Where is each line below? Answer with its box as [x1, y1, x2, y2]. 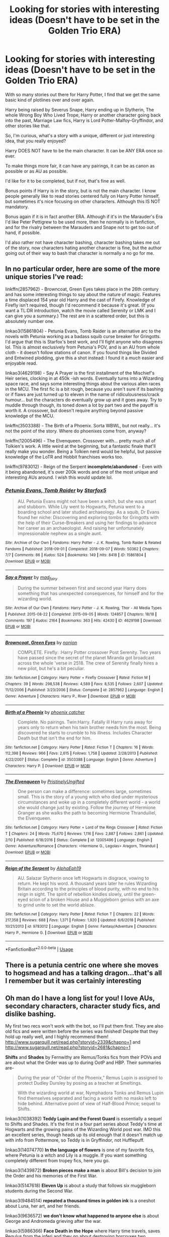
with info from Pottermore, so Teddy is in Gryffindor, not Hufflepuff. [5, 1137, 145, 1143]
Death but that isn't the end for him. [17, 735, 92, 741]
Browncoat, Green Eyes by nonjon [5, 640, 77, 646]
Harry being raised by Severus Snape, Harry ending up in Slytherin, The [5, 106, 154, 113]
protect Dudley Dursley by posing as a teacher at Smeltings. [17, 1080, 142, 1086]
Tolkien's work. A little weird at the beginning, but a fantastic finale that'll [5, 443, 156, 449]
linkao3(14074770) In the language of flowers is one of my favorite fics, [5, 1147, 154, 1153]
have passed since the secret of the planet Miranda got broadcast [17, 655, 154, 661]
